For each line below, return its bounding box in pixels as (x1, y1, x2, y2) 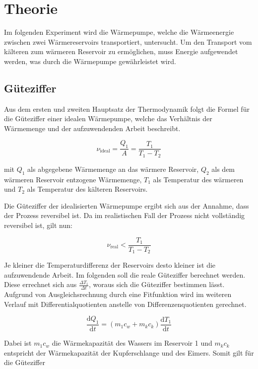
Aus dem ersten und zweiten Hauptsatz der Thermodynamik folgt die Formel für (4, 103, 250, 114)
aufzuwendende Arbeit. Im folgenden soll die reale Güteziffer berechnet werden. (4, 269, 246, 280)
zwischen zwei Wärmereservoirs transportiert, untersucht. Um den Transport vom (4, 36, 252, 47)
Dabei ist (4, 338, 32, 348)
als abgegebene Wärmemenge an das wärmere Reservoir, (27, 163, 199, 174)
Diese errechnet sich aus (4, 279, 77, 290)
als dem (211, 163, 235, 174)
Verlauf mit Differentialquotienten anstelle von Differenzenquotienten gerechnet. (4, 298, 247, 309)
